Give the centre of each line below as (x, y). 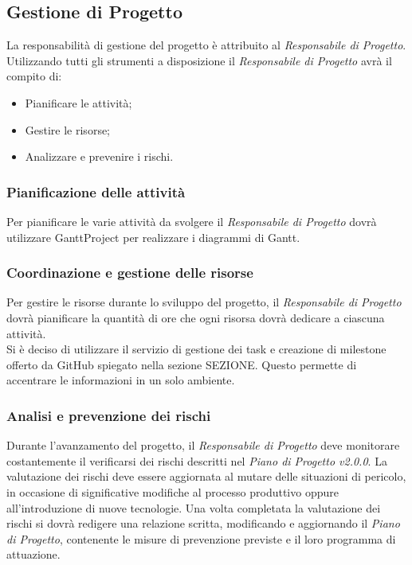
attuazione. (33, 554)
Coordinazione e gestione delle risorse (130, 273)
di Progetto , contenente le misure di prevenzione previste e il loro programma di (201, 538)
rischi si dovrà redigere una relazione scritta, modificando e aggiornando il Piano (203, 523)
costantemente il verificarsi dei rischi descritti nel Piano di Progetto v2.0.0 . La (197, 460)
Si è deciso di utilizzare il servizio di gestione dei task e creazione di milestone (196, 349)
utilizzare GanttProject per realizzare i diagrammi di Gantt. (153, 237)
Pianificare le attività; (78, 102)
